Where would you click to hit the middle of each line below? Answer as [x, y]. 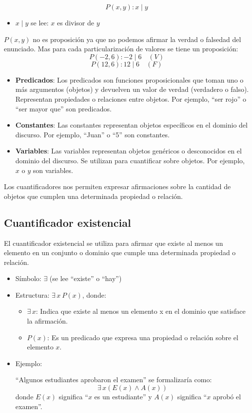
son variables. [53, 170]
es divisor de [75, 22]
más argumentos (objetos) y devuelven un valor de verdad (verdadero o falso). [132, 89]
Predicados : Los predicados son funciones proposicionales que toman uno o [129, 79]
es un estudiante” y [123, 397]
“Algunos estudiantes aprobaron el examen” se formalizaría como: [114, 380]
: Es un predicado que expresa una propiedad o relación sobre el [143, 337]
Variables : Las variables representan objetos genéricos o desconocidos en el [128, 151]
